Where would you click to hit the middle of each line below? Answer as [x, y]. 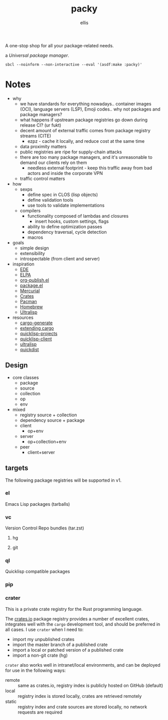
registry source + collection [48, 415]
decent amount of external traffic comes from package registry [85, 130]
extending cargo [37, 328]
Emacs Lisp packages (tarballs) [38, 504]
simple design [34, 248]
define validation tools [50, 200]
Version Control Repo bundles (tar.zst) [45, 528]
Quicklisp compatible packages [38, 572]
